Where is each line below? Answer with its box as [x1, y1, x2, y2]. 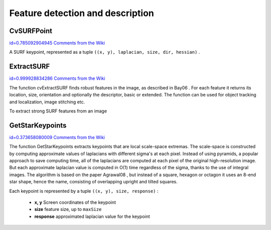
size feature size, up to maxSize [34, 206, 102, 212]
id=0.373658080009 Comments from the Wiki [9, 134, 105, 140]
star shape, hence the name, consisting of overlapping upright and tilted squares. [9, 179, 178, 185]
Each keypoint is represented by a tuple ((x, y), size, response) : [9, 188, 159, 194]
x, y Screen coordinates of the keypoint [34, 199, 116, 205]
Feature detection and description [9, 8, 154, 19]
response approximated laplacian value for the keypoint [34, 213, 150, 219]
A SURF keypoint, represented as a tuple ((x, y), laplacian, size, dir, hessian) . [9, 49, 200, 55]
